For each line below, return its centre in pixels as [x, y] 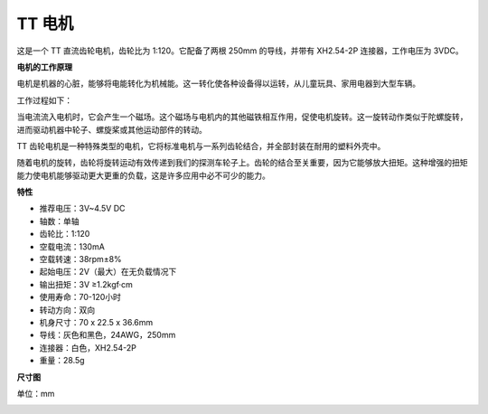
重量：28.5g [62, 361]
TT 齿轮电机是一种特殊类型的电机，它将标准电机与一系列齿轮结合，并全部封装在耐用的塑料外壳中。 [201, 146]
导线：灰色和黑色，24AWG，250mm [108, 335]
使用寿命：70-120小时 [80, 297]
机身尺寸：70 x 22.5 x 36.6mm [96, 322]
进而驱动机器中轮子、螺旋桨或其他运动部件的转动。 [112, 129]
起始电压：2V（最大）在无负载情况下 [108, 272]
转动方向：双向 [67, 310]
